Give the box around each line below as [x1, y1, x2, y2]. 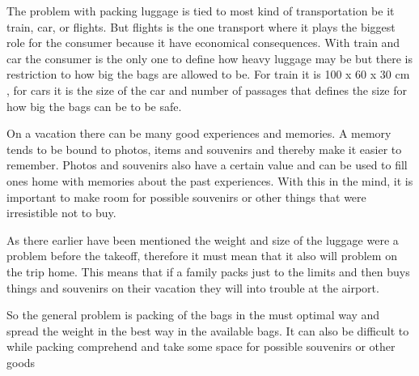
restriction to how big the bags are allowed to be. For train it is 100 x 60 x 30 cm [6, 66, 410, 83]
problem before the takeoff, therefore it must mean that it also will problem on [6, 247, 397, 264]
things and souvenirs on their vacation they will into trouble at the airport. [6, 279, 379, 296]
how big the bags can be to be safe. [6, 97, 182, 114]
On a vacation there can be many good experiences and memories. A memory [6, 125, 391, 142]
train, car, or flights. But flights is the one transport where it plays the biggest [6, 18, 396, 35]
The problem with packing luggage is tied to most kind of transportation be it [6, 2, 395, 19]
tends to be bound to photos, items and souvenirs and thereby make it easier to [6, 140, 402, 157]
